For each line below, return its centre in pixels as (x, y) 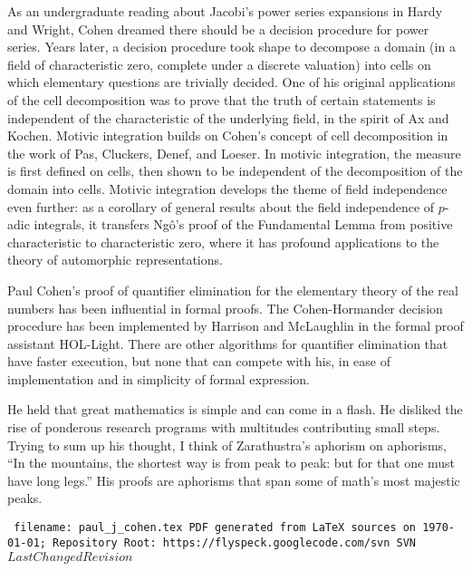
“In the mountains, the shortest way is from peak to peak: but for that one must (231, 463)
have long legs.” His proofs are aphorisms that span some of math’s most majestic (234, 480)
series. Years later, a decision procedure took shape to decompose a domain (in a (231, 47)
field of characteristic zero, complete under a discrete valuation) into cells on (219, 64)
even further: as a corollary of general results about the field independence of (221, 206)
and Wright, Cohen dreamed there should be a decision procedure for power (218, 29)
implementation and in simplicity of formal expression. (159, 378)
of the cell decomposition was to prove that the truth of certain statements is (222, 99)
